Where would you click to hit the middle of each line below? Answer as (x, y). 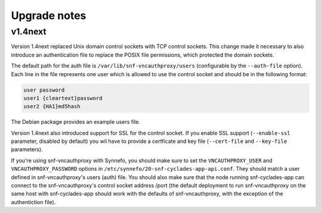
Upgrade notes (49, 15)
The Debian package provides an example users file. (75, 122)
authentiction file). (33, 202)
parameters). (27, 149)
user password (44, 90)
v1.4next (29, 32)
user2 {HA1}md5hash (52, 106)
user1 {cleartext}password (63, 98)
